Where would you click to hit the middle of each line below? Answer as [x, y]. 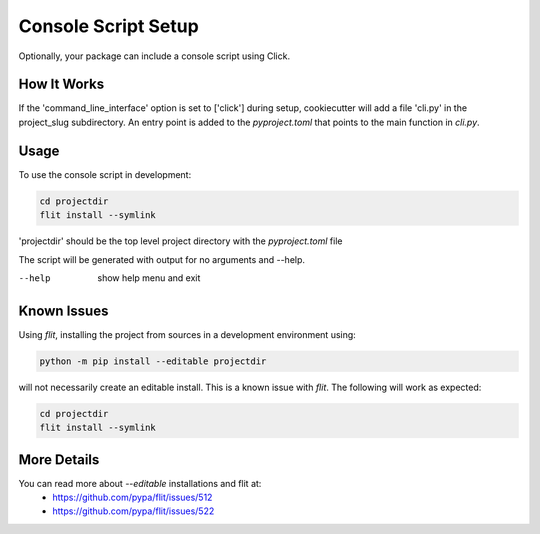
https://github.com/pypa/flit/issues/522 [133, 511]
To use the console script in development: [105, 174]
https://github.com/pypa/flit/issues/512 [132, 497]
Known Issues [63, 310]
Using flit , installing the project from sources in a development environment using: [187, 334]
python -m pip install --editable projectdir [153, 361]
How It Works [61, 84]
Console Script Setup [108, 26]
